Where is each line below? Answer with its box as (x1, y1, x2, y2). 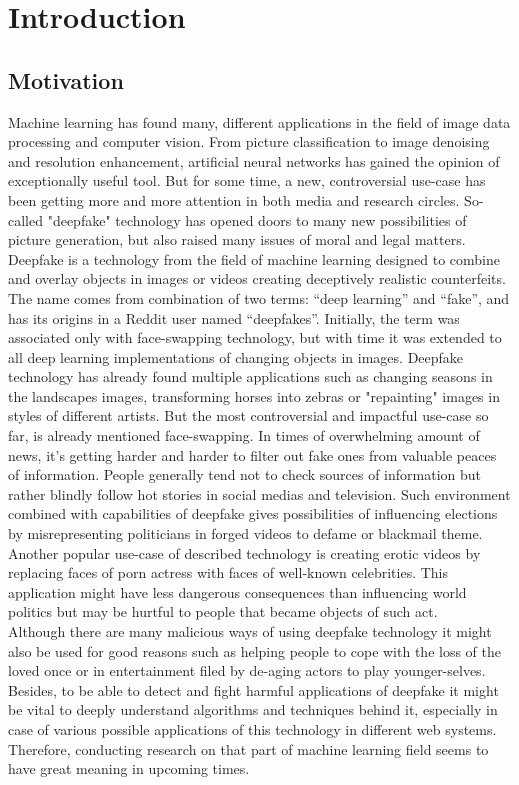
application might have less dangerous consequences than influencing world (8, 581, 467, 602)
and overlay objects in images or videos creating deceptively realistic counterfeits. (8, 268, 506, 289)
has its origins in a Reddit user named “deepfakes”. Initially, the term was (8, 307, 460, 328)
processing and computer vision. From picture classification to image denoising (8, 131, 490, 152)
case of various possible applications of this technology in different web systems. (8, 718, 497, 739)
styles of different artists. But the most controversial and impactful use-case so (8, 405, 489, 426)
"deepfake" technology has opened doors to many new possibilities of (47, 209, 467, 230)
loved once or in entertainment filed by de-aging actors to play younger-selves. (8, 660, 486, 681)
